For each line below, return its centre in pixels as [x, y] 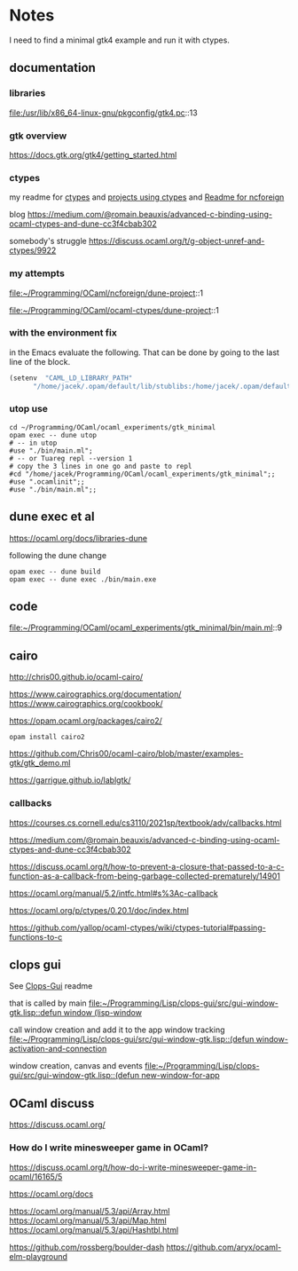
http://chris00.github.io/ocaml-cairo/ [76, 677]
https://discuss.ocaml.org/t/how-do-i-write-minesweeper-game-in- [133, 1167]
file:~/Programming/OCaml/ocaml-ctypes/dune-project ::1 [114, 310]
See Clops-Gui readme [51, 986]
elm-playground [39, 1256]
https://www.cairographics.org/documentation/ [95, 694]
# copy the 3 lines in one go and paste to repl [101, 466]
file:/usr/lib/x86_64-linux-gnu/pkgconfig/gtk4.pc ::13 [103, 113]
